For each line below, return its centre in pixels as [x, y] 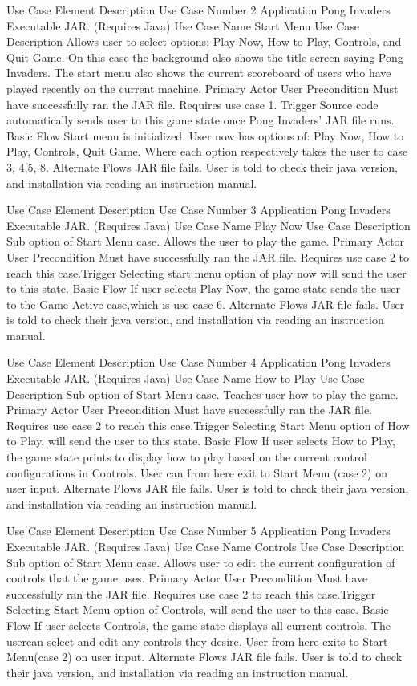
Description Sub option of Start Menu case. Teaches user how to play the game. [202, 394]
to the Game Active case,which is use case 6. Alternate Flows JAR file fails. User [206, 304]
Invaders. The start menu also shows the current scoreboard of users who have [199, 73]
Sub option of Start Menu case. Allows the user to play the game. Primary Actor [206, 241]
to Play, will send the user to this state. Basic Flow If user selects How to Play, [201, 441]
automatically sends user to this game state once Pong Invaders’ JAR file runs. [200, 120]
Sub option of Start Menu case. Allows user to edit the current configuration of [201, 562]
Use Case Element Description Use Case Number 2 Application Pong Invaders [198, 10]
